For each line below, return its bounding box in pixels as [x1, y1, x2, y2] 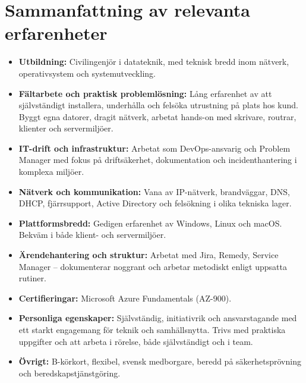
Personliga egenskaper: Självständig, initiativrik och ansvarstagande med [18, 312, 297, 324]
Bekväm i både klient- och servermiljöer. [18, 228, 166, 241]
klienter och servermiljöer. [18, 122, 113, 134]
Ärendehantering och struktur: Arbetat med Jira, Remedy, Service [18, 249, 279, 261]
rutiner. [18, 272, 46, 284]
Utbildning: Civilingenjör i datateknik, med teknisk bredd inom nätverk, [18, 55, 289, 68]
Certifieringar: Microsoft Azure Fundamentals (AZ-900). [18, 291, 232, 304]
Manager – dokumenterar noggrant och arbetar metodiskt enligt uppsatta [18, 260, 287, 272]
